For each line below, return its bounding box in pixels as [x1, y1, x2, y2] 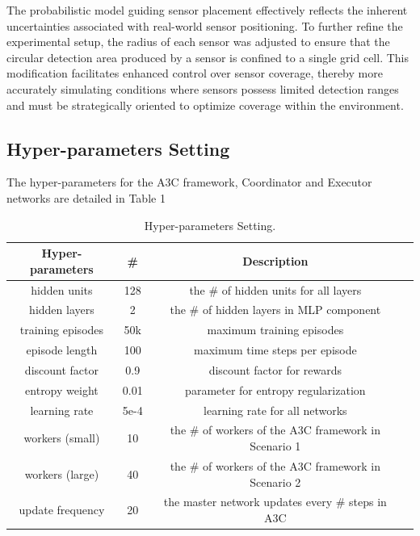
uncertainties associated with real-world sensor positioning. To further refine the [6, 17, 403, 34]
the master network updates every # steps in [163, 493, 387, 510]
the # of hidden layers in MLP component [170, 301, 381, 318]
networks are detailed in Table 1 [6, 189, 166, 206]
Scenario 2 [250, 473, 301, 490]
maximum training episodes [207, 321, 344, 338]
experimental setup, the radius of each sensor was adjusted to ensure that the [6, 33, 390, 50]
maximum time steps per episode [194, 341, 357, 358]
